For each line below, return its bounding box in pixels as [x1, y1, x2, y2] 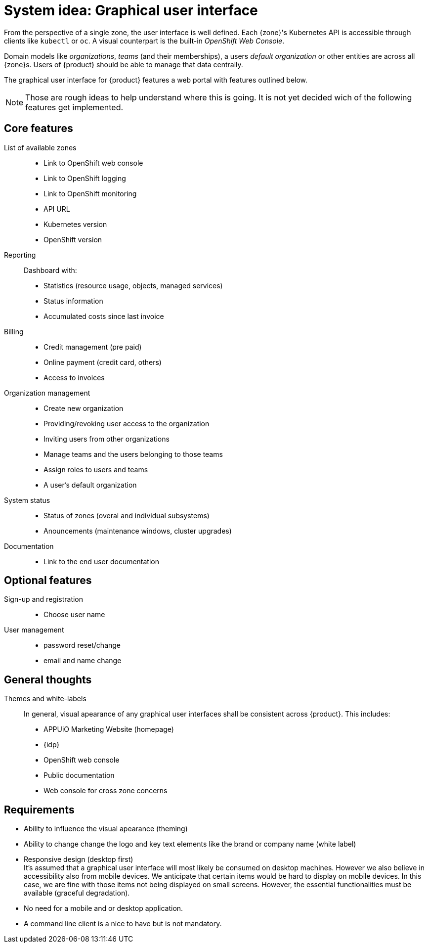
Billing [4, 327, 24, 336]
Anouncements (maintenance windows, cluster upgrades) [43, 526, 232, 535]
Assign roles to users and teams [43, 465, 148, 474]
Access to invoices [43, 373, 105, 382]
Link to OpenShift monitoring [43, 189, 137, 198]
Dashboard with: [24, 266, 77, 274]
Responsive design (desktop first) [24, 855, 133, 864]
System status [4, 496, 50, 504]
